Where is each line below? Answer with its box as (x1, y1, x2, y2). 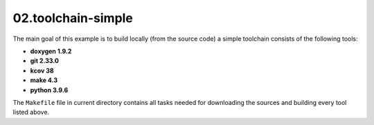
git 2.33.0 (30, 57, 59, 65)
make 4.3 (30, 76, 58, 84)
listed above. (12, 108, 50, 117)
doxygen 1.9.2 (30, 47, 72, 55)
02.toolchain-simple (12, 10, 133, 26)
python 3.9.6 (30, 86, 69, 94)
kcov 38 (30, 66, 55, 75)
